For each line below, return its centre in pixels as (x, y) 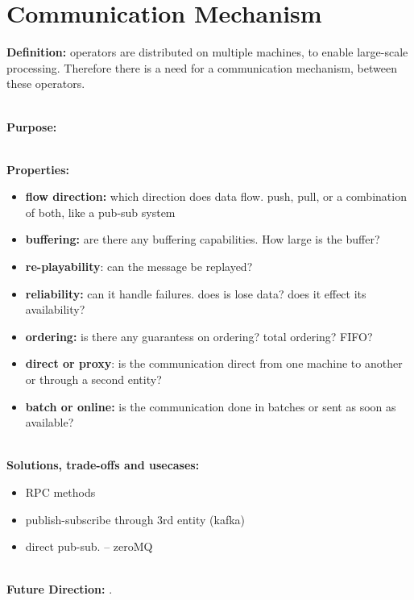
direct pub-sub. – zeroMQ (89, 546)
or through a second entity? (93, 379)
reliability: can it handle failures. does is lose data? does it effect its (196, 293)
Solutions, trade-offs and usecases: (103, 465)
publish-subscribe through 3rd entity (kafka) (135, 519)
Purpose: (32, 126)
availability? (55, 309)
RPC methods (60, 492)
